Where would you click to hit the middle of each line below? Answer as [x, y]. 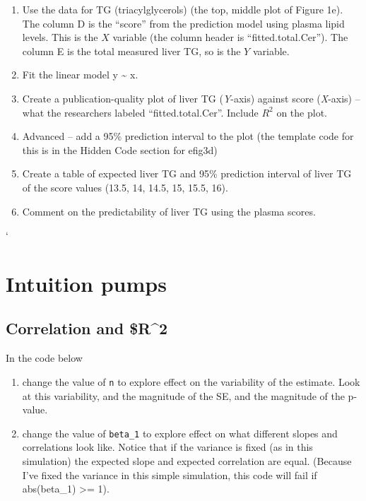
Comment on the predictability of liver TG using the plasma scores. [169, 211]
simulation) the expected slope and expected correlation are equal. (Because [187, 460]
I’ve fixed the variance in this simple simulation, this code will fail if [170, 475]
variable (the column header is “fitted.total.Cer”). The [230, 37]
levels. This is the [60, 37]
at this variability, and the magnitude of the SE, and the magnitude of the [183, 395]
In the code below [44, 358]
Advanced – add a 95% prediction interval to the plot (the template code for [188, 136]
